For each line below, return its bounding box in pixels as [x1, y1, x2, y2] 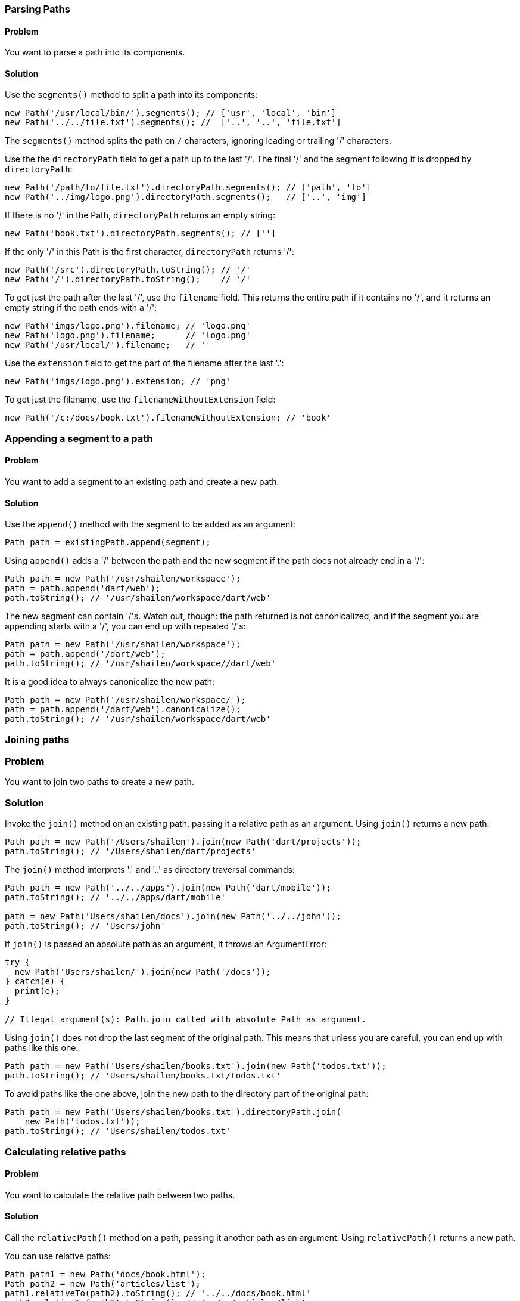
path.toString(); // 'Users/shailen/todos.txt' [5, 1126, 231, 1136]
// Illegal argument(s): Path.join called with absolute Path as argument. [5, 1015, 366, 1025]
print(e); [14, 986, 60, 996]
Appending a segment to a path [5, 432, 153, 444]
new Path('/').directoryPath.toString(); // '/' [5, 274, 251, 285]
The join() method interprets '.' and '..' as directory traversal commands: [5, 864, 295, 875]
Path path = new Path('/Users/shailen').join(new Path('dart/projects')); [5, 837, 362, 847]
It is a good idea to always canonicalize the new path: [5, 676, 215, 687]
